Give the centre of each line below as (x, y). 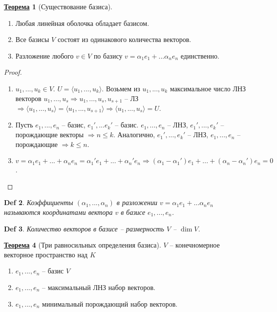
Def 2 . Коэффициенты (39, 202)
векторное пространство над (46, 254)
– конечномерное (195, 245)
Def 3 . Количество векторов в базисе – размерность (84, 228)
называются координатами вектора (58, 212)
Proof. (13, 72)
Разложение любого (44, 55)
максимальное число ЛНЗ (208, 88)
